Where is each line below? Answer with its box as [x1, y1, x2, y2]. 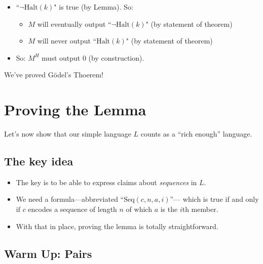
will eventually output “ [37, 18, 111, 29]
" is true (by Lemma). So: [54, 2, 133, 12]
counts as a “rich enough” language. [140, 128, 252, 139]
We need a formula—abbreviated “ [16, 194, 124, 204]
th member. [182, 204, 218, 214]
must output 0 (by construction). [42, 52, 144, 63]
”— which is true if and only [170, 194, 259, 204]
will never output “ [37, 35, 97, 46]
